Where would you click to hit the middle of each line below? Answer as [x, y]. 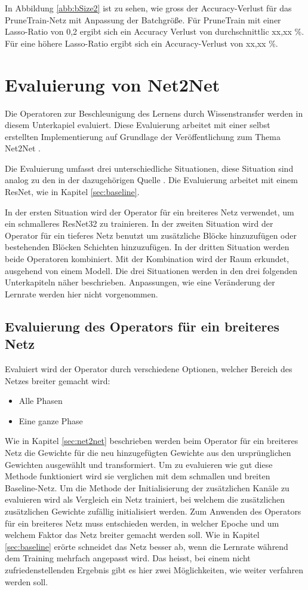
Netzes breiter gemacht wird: [58, 380]
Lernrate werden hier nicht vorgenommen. [81, 294]
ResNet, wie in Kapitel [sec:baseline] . [72, 192]
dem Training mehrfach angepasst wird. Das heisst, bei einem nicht [128, 558]
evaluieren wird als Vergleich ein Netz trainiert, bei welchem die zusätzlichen [145, 499]
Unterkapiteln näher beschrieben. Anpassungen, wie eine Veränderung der [140, 282]
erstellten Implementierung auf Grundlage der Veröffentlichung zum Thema [143, 136]
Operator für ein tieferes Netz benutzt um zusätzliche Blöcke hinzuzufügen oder [151, 235]
